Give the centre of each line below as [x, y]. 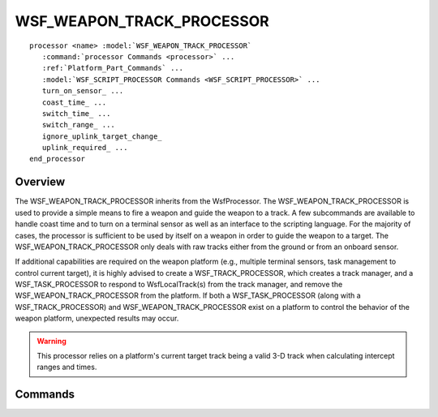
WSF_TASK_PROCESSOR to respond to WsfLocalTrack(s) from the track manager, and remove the [179, 285]
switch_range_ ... [78, 125]
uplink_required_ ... [85, 148]
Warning [52, 341]
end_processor [57, 159]
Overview [40, 182]
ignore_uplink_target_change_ [102, 136]
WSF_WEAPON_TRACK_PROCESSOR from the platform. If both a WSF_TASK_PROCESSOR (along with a [188, 295]
